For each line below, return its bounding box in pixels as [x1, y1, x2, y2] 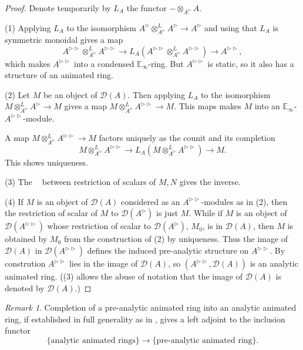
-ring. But [148, 57, 184, 69]
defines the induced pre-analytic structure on [87, 244, 249, 257]
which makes [5, 57, 51, 69]
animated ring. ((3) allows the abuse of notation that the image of [5, 270, 243, 282]
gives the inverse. [179, 176, 241, 188]
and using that [204, 21, 257, 33]
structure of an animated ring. [5, 69, 113, 81]
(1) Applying [5, 21, 51, 33]
